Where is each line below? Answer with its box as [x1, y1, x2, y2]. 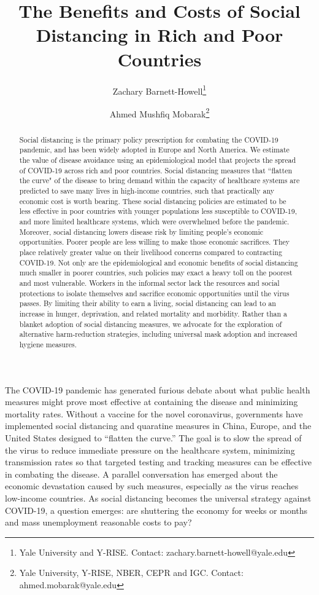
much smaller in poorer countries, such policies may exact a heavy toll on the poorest [19, 267, 293, 278]
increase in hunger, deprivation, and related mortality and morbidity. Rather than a [19, 308, 287, 318]
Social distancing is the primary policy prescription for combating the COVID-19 [19, 134, 279, 144]
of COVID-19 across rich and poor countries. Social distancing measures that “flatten [19, 165, 293, 175]
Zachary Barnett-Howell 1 [112, 82, 207, 97]
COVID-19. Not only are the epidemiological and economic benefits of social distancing [19, 257, 298, 267]
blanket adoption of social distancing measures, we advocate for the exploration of [19, 318, 282, 329]
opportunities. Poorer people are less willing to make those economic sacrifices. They [19, 237, 290, 247]
